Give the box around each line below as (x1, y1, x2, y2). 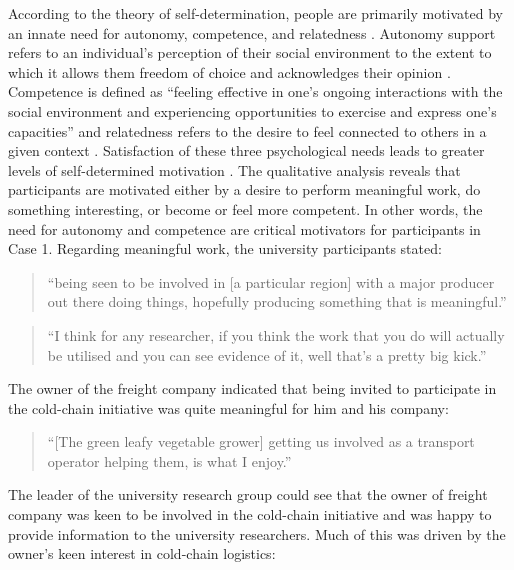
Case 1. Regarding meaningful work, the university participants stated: (8, 238, 442, 259)
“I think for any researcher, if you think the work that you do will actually (47, 324, 505, 345)
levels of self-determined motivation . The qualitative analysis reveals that (8, 159, 461, 180)
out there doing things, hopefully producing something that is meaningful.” (47, 291, 507, 312)
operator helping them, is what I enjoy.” (47, 450, 292, 471)
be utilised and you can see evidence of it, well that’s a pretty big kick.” (47, 344, 487, 365)
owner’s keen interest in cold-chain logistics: (8, 543, 276, 564)
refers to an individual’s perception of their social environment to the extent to (8, 42, 492, 63)
